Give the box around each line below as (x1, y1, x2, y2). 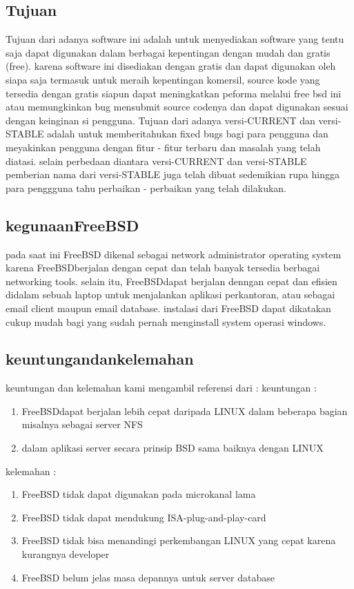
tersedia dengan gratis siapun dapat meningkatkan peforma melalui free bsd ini (6, 86, 342, 100)
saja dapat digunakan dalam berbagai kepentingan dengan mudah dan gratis (6, 45, 331, 59)
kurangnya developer (21, 547, 110, 561)
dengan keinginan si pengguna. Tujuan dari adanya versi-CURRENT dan (6, 113, 315, 127)
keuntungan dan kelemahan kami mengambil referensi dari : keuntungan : (6, 380, 317, 395)
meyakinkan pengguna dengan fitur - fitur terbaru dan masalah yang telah (6, 139, 321, 154)
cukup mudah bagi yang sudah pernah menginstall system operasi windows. (6, 314, 326, 329)
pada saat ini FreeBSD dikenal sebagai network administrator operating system (6, 247, 342, 261)
